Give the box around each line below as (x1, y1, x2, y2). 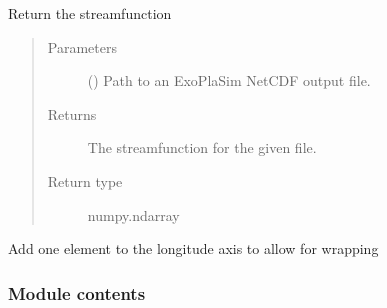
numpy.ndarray (87, 204, 180, 225)
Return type (47, 170, 123, 191)
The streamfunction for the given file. (87, 137, 317, 158)
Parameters (47, 36, 117, 57)
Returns (47, 103, 97, 124)
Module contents (8, 280, 146, 305)
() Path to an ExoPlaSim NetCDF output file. (87, 70, 371, 91)
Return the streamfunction (8, 3, 172, 23)
